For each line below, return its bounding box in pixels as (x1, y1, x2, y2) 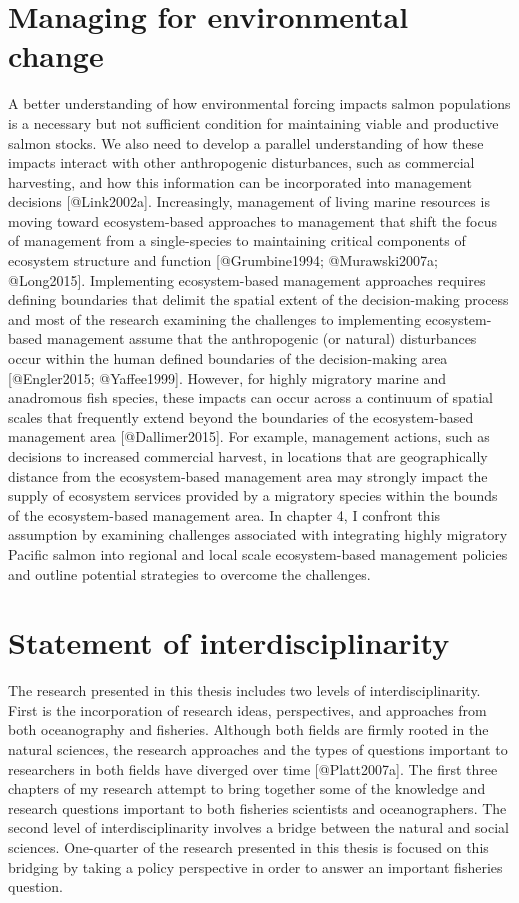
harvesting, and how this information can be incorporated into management (8, 171, 472, 192)
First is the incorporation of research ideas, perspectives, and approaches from (8, 699, 487, 720)
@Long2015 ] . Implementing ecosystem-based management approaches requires (8, 269, 486, 290)
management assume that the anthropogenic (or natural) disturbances (46, 328, 477, 349)
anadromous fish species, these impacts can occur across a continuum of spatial (8, 387, 493, 408)
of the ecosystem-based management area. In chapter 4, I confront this (8, 504, 441, 525)
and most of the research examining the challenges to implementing (8, 308, 421, 329)
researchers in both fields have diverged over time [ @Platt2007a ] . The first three (8, 758, 498, 779)
